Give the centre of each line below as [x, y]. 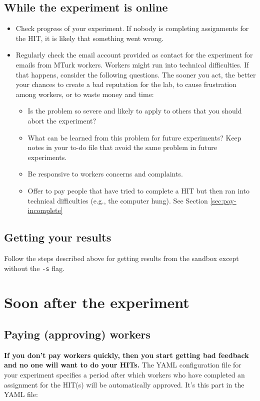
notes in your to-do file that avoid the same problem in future [122, 147]
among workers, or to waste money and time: [85, 94]
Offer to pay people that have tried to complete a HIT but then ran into [139, 190]
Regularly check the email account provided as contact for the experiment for [134, 55]
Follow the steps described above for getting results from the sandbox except [121, 258]
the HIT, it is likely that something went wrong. [90, 38]
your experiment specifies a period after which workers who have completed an [124, 374]
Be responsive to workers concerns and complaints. [105, 174]
